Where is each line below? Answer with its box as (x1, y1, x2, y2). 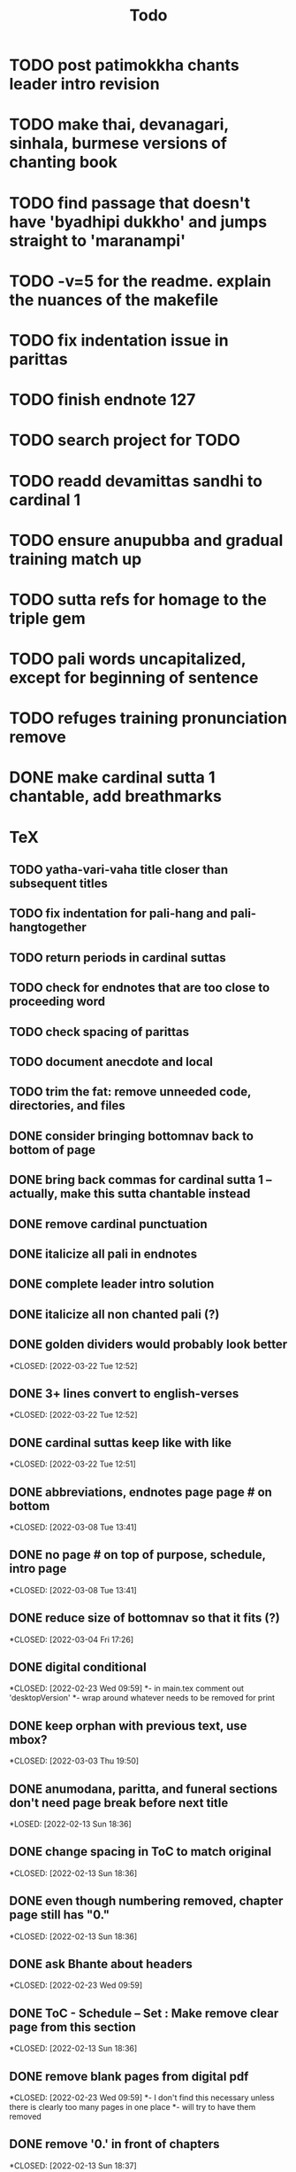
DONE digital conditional (9, 1659, 148, 1675)
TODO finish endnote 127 (9, 390, 196, 410)
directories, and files (9, 1098, 125, 1113)
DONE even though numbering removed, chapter (9, 1894, 284, 1909)
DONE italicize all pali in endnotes (9, 1246, 198, 1261)
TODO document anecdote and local (9, 1054, 214, 1069)
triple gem (9, 608, 86, 628)
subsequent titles (9, 876, 108, 891)
